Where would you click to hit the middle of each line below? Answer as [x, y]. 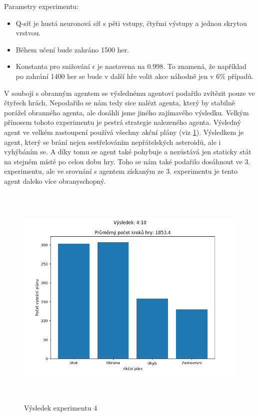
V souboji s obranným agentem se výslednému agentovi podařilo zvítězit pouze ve [129, 93]
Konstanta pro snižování [53, 66]
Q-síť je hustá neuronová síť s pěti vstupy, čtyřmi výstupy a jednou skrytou [131, 23]
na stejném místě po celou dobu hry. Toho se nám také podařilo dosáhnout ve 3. [127, 161]
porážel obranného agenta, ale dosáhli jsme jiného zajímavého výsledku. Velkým [126, 112]
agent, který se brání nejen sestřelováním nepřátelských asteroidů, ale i [112, 142]
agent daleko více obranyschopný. [55, 181]
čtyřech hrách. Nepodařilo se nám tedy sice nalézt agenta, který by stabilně [119, 103]
